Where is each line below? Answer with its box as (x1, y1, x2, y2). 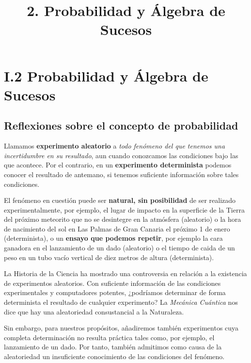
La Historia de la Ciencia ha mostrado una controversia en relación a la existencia (4, 268, 247, 279)
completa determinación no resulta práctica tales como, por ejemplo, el (4, 332, 215, 342)
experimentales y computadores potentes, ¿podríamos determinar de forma (4, 287, 226, 297)
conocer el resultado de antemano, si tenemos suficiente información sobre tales (4, 169, 239, 179)
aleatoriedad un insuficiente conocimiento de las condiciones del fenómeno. (4, 351, 225, 362)
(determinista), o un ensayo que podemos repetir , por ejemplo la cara (4, 233, 223, 243)
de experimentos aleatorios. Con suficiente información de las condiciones (4, 278, 221, 288)
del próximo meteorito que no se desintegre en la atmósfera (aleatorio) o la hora (4, 214, 241, 224)
